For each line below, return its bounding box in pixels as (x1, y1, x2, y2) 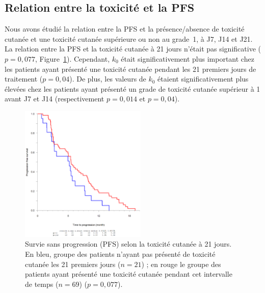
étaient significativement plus (157, 73, 249, 84)
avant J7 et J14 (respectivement (5, 93, 104, 104)
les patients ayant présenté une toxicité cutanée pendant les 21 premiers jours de (5, 63, 256, 74)
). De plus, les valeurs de (69, 73, 146, 84)
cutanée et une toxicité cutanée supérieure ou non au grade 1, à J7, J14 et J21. (5, 33, 253, 44)
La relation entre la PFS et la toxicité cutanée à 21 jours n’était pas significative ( (5, 43, 261, 54)
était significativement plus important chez (121, 53, 254, 64)
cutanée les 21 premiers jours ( (25, 258, 121, 269)
